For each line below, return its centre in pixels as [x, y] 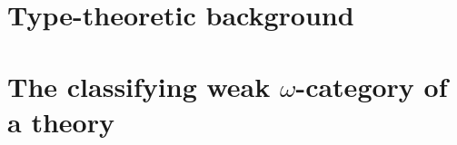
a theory [61, 121]
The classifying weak [139, 86]
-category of [372, 86]
